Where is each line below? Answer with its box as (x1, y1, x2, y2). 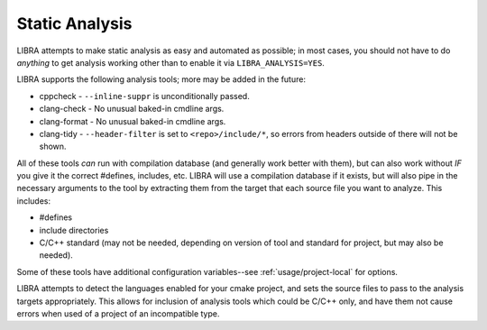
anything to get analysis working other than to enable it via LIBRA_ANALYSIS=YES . (16, 57, 325, 68)
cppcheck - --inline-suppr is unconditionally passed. (39, 90, 250, 101)
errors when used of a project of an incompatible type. (16, 307, 220, 319)
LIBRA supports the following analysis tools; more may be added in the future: (16, 74, 307, 85)
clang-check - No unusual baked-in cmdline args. (39, 104, 225, 115)
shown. (39, 141, 67, 152)
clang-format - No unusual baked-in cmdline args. (39, 115, 226, 126)
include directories (39, 225, 109, 235)
